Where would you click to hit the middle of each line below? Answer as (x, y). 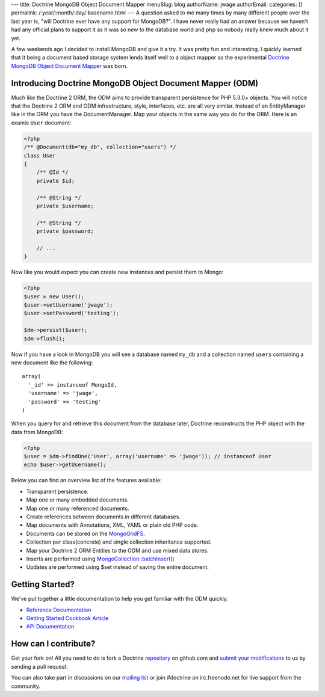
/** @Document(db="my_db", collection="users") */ (100, 147)
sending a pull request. (40, 666)
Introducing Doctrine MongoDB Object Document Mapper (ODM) (135, 83)
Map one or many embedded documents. (78, 500)
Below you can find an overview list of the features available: (86, 481)
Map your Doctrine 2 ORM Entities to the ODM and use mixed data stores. (117, 550)
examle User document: (41, 123)
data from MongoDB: (37, 432)
